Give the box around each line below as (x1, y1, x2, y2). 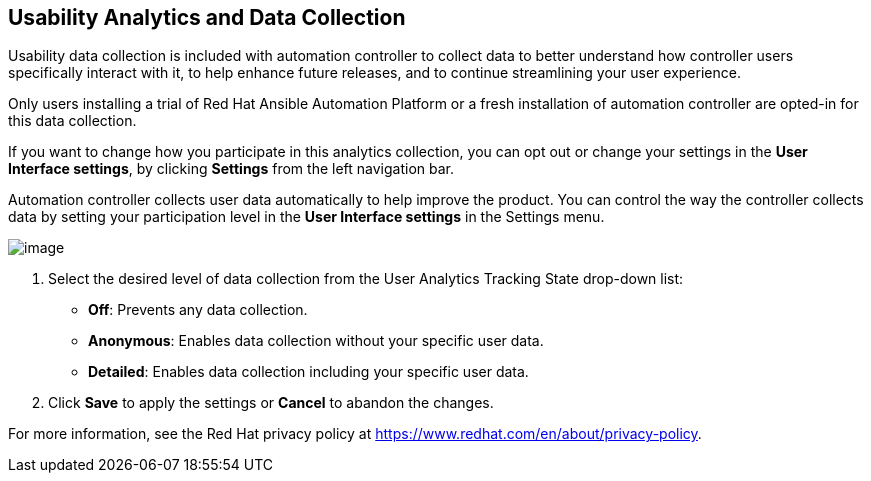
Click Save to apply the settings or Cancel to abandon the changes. (48, 394, 494, 412)
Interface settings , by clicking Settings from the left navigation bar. (8, 160, 454, 178)
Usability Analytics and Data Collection (8, 5, 406, 30)
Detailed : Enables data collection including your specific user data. (88, 363, 529, 381)
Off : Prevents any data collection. (88, 301, 308, 319)
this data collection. (8, 112, 137, 130)
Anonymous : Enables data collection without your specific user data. (88, 332, 544, 350)
